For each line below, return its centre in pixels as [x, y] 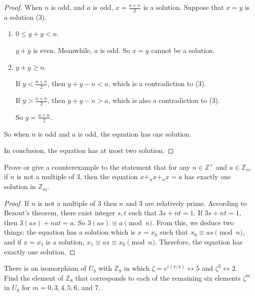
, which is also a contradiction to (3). [164, 100]
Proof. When [23, 7]
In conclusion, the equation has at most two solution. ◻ [89, 150]
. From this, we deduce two [193, 222]
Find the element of [34, 277]
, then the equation [109, 176]
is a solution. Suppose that [183, 7]
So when [17, 133]
